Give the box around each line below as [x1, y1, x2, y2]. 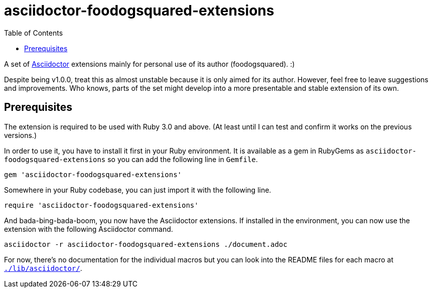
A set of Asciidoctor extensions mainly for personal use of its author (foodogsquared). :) [4, 59, 295, 68]
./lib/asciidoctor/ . [4, 263, 82, 272]
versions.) [4, 130, 37, 139]
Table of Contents [4, 28, 63, 37]
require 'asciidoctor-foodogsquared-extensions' [4, 201, 199, 209]
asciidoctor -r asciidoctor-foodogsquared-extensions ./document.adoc [4, 240, 287, 248]
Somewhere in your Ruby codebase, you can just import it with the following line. [4, 185, 271, 194]
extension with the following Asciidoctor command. [4, 224, 173, 233]
